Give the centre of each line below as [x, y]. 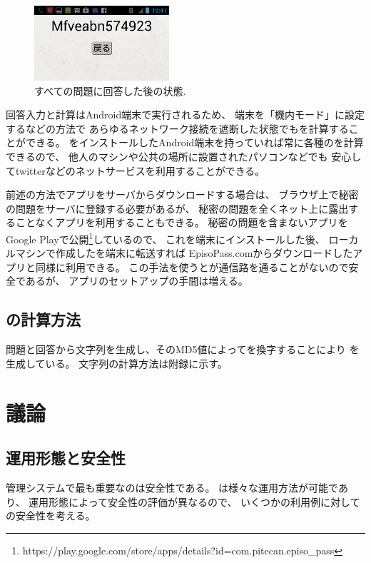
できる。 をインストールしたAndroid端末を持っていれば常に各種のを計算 [194, 142]
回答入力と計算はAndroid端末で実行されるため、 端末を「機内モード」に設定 [185, 115]
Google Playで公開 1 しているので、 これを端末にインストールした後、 [166, 238]
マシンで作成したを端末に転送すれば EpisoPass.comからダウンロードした [184, 253]
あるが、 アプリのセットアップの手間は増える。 [137, 281]
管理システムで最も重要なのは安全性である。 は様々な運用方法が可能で [172, 487]
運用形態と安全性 [66, 458]
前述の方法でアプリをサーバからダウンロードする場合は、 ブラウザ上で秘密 [182, 194]
